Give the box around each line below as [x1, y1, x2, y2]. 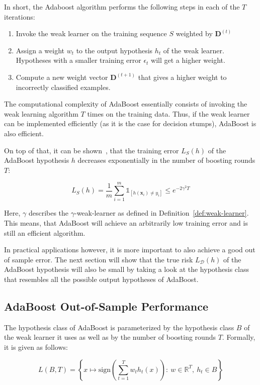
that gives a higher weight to [138, 71, 227, 82]
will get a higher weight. [151, 55, 225, 65]
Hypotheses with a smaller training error [16, 55, 141, 65]
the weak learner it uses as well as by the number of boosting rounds [4, 332, 216, 342]
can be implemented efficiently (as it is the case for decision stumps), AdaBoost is [4, 118, 256, 129]
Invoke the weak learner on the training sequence [16, 28, 167, 39]
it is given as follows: [4, 341, 68, 352]
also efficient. [4, 128, 44, 138]
